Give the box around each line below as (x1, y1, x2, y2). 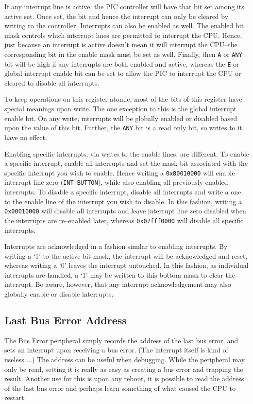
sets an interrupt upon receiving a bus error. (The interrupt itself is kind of (4, 345, 228, 355)
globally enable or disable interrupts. (4, 289, 114, 299)
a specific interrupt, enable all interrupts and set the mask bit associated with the (4, 158, 248, 168)
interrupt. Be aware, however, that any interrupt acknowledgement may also (4, 279, 231, 289)
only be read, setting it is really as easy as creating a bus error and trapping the (4, 364, 243, 374)
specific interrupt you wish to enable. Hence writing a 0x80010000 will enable (4, 167, 235, 177)
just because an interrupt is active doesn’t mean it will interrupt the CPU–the (4, 39, 237, 50)
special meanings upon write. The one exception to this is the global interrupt (4, 104, 236, 114)
